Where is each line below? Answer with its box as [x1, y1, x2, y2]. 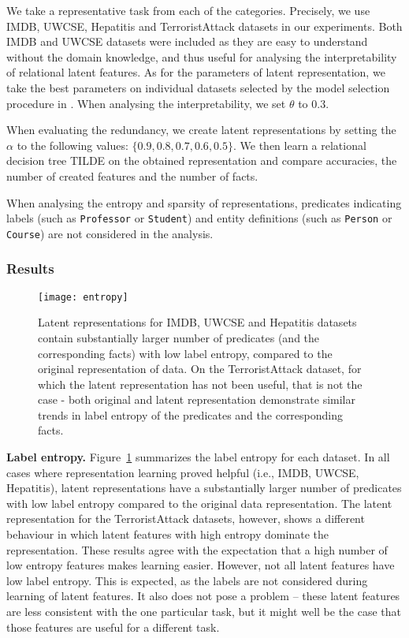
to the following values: [17, 136, 128, 153]
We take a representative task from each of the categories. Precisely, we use [6, 2, 370, 18]
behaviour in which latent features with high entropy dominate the [6, 526, 329, 543]
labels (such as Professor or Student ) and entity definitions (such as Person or [6, 210, 392, 226]
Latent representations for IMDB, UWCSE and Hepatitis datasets [38, 314, 357, 330]
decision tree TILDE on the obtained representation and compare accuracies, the [6, 152, 397, 169]
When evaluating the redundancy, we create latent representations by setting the [6, 121, 396, 138]
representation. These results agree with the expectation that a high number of [6, 541, 388, 558]
